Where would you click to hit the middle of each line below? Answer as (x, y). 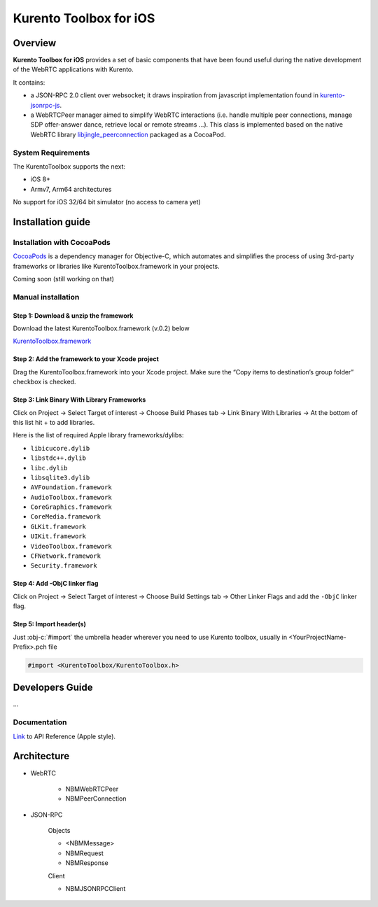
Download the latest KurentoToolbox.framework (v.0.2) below (101, 328)
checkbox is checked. (44, 382)
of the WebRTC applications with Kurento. (73, 69)
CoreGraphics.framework (71, 507)
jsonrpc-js (45, 105)
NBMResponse (87, 863)
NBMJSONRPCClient (96, 889)
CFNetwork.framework (66, 556)
